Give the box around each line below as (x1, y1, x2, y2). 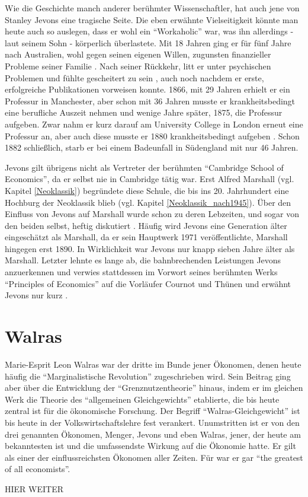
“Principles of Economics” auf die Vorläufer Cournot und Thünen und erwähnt (5, 277, 291, 289)
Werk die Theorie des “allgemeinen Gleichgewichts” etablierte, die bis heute (5, 393, 280, 405)
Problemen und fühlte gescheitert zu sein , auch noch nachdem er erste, (5, 71, 264, 84)
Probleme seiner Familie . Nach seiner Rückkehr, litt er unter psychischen (5, 59, 271, 72)
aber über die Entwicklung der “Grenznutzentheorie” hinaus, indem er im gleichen (5, 381, 303, 394)
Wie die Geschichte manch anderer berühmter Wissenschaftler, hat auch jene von (5, 2, 300, 14)
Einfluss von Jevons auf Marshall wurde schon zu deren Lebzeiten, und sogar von (5, 208, 300, 220)
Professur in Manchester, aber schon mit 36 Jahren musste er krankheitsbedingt (5, 94, 296, 107)
